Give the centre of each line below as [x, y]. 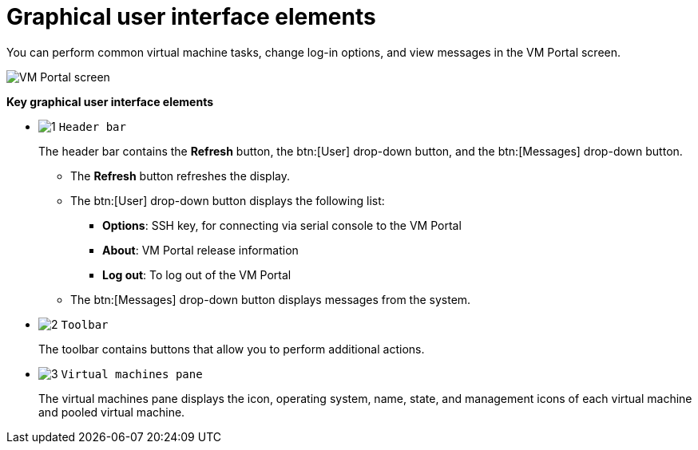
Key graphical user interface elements [110, 101]
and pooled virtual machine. [112, 412]
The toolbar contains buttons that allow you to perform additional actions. [232, 349]
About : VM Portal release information [200, 250]
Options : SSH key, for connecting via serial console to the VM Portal [282, 225]
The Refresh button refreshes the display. [180, 176]
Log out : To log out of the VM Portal [197, 274]
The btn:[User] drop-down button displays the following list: [228, 200]
